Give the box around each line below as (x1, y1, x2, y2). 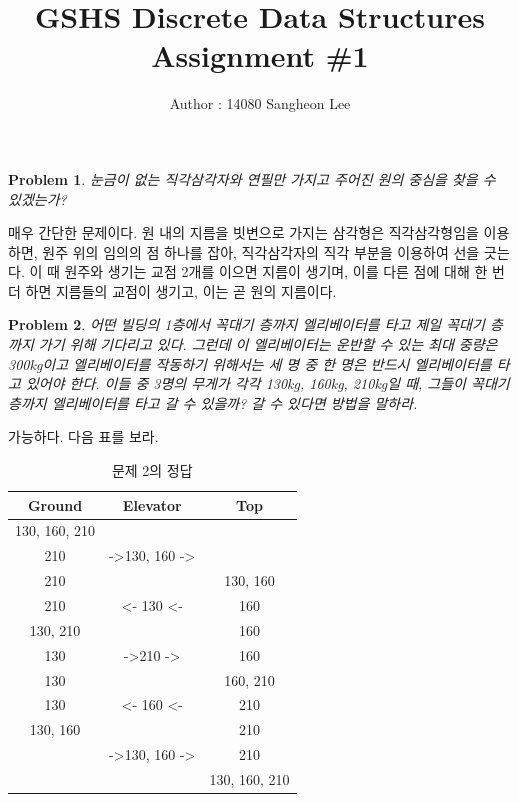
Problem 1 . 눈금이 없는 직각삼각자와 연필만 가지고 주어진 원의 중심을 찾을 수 (8, 168, 496, 189)
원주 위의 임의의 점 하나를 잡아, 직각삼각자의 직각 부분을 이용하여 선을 (42, 241, 480, 262)
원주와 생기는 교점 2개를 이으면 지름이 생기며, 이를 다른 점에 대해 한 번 (64, 261, 505, 282)
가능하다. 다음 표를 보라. (8, 426, 159, 447)
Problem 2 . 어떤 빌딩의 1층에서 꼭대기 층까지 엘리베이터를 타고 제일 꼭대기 (8, 314, 485, 335)
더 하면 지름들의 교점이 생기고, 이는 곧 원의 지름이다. (8, 280, 337, 301)
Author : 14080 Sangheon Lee (169, 93, 351, 114)
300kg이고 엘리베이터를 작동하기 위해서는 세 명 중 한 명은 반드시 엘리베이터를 (8, 353, 492, 374)
